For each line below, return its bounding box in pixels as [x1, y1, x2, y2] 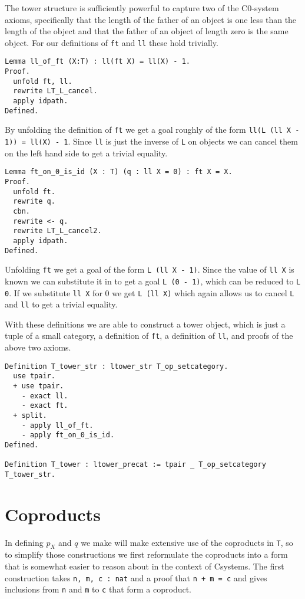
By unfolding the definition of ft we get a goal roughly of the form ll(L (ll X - [5, 123, 300, 136]
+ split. [13, 411, 47, 420]
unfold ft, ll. [13, 77, 72, 86]
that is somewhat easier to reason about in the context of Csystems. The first [5, 560, 284, 572]
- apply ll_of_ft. [21, 421, 94, 430]
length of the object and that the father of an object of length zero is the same [5, 25, 289, 37]
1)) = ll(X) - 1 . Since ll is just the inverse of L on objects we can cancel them [5, 135, 298, 148]
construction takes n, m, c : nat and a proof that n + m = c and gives [5, 571, 267, 584]
